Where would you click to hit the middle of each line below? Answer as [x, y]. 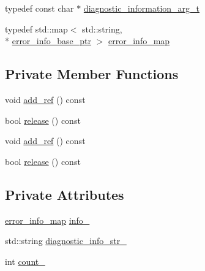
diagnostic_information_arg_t [142, 8]
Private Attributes [65, 194]
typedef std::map [36, 29]
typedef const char [39, 8]
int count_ [25, 261]
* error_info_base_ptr [48, 41]
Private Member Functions [92, 74]
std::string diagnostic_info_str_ [66, 241]
